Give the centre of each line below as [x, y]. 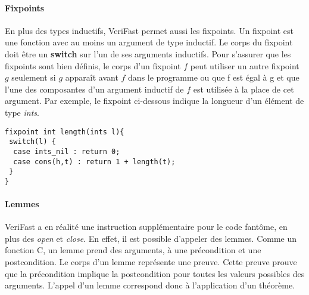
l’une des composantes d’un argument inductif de [94, 89]
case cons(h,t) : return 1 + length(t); [94, 162]
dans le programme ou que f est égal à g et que [214, 77]
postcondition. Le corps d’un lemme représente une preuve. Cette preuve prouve [151, 262]
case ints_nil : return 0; [67, 151]
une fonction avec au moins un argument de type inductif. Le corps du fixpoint [149, 42]
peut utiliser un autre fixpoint [245, 65]
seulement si [34, 77]
